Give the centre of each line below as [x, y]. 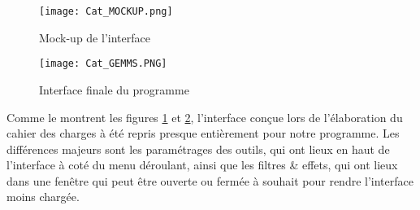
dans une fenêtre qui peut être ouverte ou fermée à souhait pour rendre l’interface [210, 180]
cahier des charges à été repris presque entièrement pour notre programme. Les [203, 133]
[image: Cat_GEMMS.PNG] [103, 64]
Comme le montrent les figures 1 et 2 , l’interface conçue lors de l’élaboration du [205, 117]
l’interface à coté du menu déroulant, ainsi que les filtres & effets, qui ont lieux [202, 165]
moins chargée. [43, 197]
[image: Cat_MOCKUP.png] [106, 11]
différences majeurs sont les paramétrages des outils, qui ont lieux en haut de [198, 149]
